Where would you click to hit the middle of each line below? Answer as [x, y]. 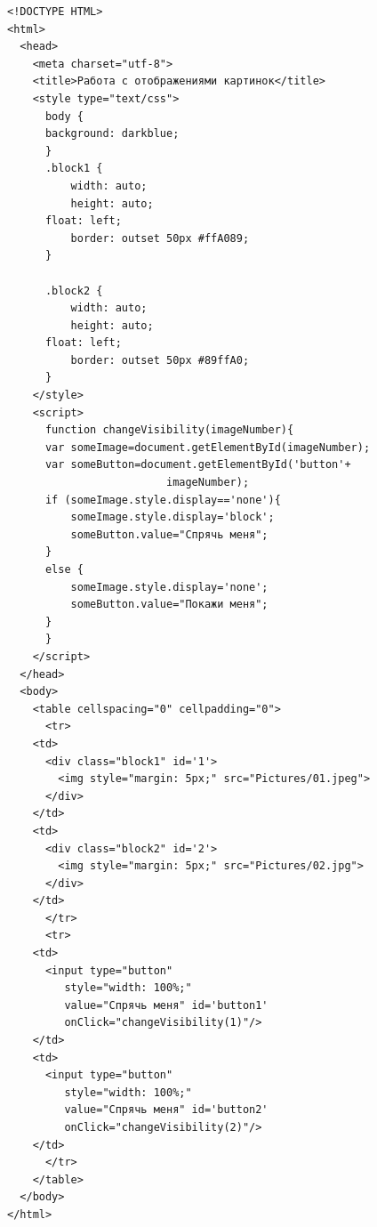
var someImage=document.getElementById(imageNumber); [208, 447]
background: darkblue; [112, 134]
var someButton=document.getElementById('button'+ [198, 465]
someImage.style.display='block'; [172, 517]
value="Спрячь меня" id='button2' [166, 1110]
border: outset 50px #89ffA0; [160, 360]
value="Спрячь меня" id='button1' [166, 1005]
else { [64, 569]
